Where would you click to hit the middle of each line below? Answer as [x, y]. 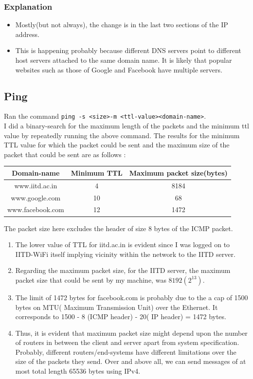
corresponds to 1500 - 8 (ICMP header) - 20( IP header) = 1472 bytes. [121, 316]
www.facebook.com [36, 209]
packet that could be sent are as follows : [65, 154]
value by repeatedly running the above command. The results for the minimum [122, 135]
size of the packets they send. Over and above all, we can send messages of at [131, 361]
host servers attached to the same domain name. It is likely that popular [124, 60]
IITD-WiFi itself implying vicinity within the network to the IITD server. [125, 254]
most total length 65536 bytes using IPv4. [78, 371]
